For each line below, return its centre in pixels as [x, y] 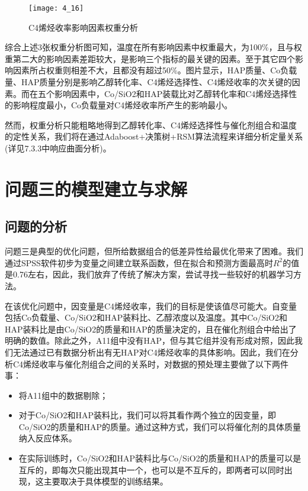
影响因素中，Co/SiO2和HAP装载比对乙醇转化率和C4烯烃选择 [171, 93]
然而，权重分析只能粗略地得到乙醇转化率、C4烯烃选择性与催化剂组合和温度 [151, 125]
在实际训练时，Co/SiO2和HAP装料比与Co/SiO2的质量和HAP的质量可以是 [160, 458]
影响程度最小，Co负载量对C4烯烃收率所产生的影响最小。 [123, 105]
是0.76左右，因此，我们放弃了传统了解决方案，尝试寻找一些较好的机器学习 [149, 274]
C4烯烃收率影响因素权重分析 [84, 27]
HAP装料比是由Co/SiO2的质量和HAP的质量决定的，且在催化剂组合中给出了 [151, 329]
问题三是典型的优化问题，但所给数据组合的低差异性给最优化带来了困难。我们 [154, 251]
